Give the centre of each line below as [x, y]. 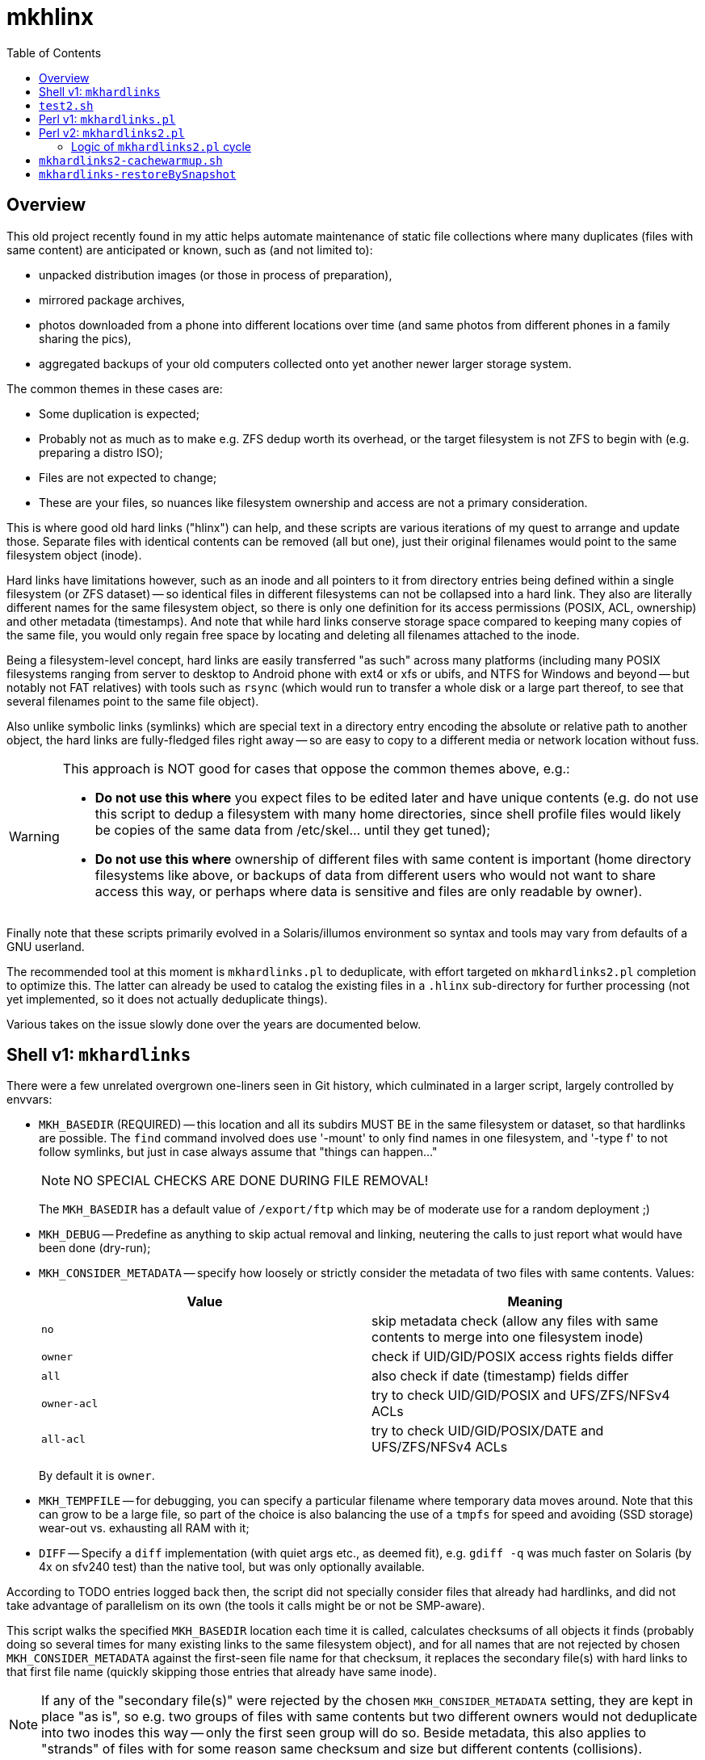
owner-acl [70, 1403]
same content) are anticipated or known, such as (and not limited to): [190, 249]
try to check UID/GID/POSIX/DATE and [488, 1431]
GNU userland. [46, 946]
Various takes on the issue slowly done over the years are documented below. [214, 1024]
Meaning [535, 1302]
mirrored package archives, [112, 300]
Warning [34, 836]
